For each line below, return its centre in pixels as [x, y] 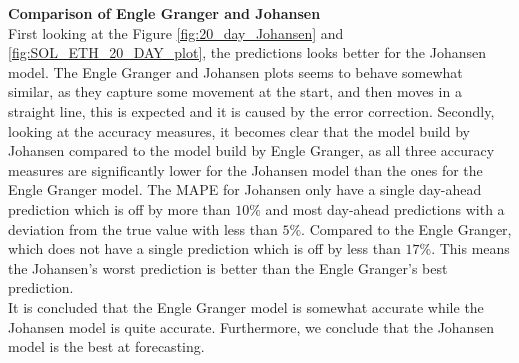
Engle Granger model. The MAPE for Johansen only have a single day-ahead [245, 189]
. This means [470, 248]
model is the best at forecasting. [106, 346]
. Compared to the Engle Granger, [406, 228]
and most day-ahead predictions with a [385, 208]
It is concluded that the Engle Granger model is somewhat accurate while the [246, 306]
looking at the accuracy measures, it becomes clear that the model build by [239, 130]
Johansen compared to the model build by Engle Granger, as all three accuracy [251, 150]
